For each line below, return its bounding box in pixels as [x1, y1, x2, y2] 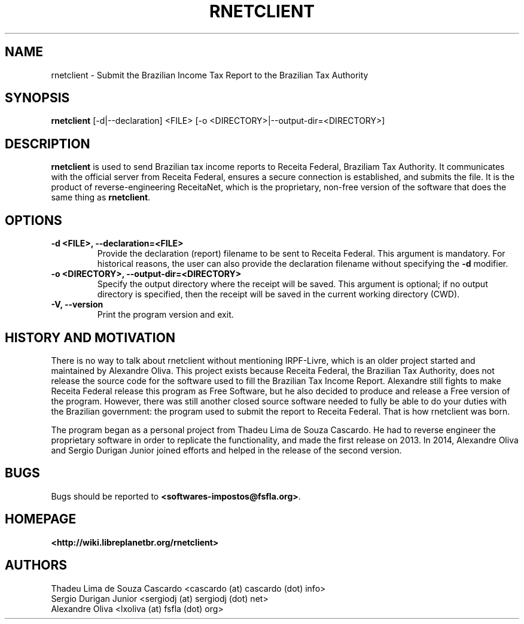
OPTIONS [5, 212, 62, 228]
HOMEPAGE [5, 512, 77, 527]
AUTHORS [5, 558, 68, 573]
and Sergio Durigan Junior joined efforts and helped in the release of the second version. [51, 445, 402, 455]
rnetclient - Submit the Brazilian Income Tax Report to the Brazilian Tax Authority [51, 69, 368, 80]
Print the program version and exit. [97, 309, 234, 320]
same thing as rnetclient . [51, 192, 151, 203]
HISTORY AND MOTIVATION [5, 330, 175, 345]
